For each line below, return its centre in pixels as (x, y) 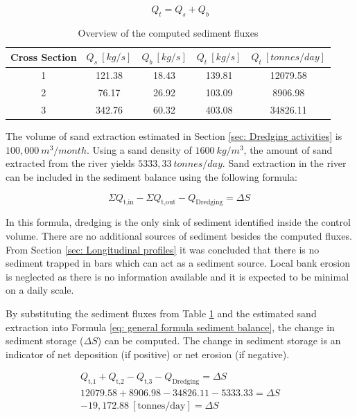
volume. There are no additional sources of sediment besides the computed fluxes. (179, 235)
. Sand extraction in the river (284, 163)
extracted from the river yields (70, 163)
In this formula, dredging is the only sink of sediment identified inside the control (178, 222)
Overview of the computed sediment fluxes (168, 32)
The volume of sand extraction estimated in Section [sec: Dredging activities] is (174, 136)
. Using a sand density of (139, 149)
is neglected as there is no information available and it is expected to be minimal (177, 276)
